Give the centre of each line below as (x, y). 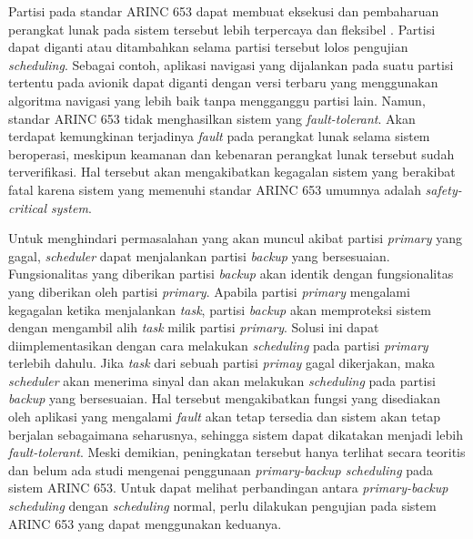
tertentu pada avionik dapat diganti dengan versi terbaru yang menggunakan (223, 82)
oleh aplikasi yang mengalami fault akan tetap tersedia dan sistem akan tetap (225, 417)
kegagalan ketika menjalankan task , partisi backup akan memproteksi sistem (220, 309)
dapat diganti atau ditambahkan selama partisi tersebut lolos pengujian (208, 47)
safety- (443, 189)
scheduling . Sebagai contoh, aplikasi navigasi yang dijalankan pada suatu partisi (231, 64)
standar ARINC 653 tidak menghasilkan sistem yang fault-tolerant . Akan (212, 118)
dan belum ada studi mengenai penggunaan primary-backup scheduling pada (221, 469)
